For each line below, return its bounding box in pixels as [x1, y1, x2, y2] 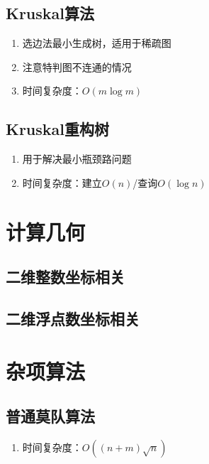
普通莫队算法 [6, 405, 95, 427]
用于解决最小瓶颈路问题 [22, 151, 132, 166]
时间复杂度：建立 [22, 175, 102, 190]
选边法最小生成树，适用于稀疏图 [22, 36, 171, 50]
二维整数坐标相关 [6, 266, 125, 288]
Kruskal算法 [6, 2, 95, 24]
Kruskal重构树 [6, 118, 110, 140]
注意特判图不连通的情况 [22, 59, 132, 74]
